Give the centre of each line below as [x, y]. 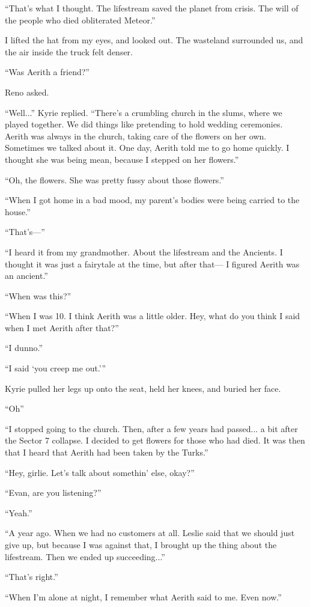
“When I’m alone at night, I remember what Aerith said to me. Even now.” [143, 596]
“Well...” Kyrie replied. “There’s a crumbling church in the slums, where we [144, 112]
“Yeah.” [19, 512]
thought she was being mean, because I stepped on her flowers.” [122, 159]
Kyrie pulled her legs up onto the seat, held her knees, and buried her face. [143, 388]
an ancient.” [26, 276]
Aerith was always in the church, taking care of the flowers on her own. [136, 136]
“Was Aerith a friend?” [47, 72]
